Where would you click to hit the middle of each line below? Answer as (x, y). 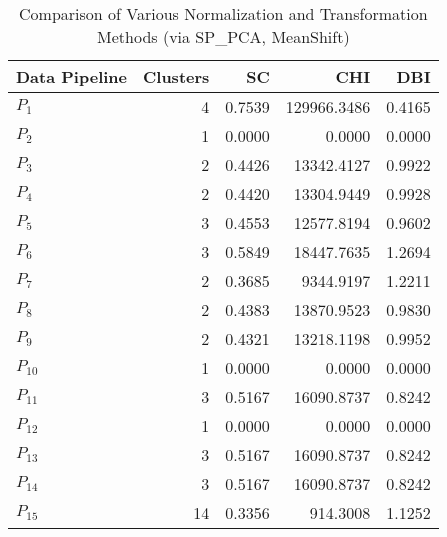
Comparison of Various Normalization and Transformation (223, 13)
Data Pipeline (71, 76)
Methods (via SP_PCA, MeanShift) (223, 36)
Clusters (176, 76)
